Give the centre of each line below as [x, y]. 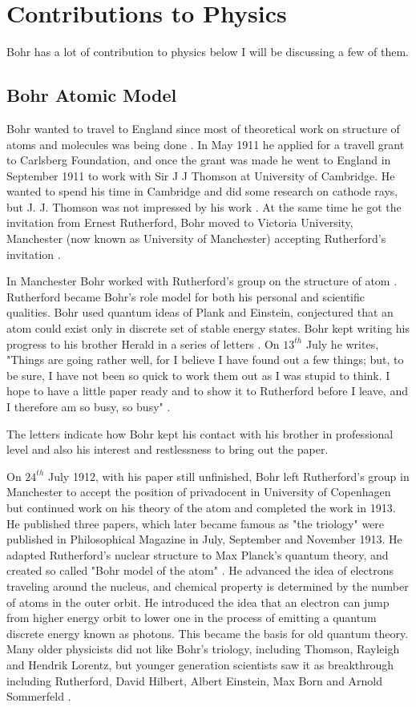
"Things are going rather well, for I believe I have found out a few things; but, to [205, 360]
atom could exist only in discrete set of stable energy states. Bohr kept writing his [208, 328]
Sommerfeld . [39, 696]
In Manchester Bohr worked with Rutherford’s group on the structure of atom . [202, 281]
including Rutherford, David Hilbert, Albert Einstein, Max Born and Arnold [195, 680]
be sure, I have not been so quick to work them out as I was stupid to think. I [198, 375]
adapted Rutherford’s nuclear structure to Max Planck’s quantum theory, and [198, 554]
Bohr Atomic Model [92, 95]
